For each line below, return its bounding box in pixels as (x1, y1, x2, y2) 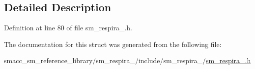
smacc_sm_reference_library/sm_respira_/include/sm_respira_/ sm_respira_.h (4, 55, 251, 66)
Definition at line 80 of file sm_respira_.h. (4, 23, 133, 33)
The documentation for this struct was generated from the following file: (4, 39, 222, 49)
